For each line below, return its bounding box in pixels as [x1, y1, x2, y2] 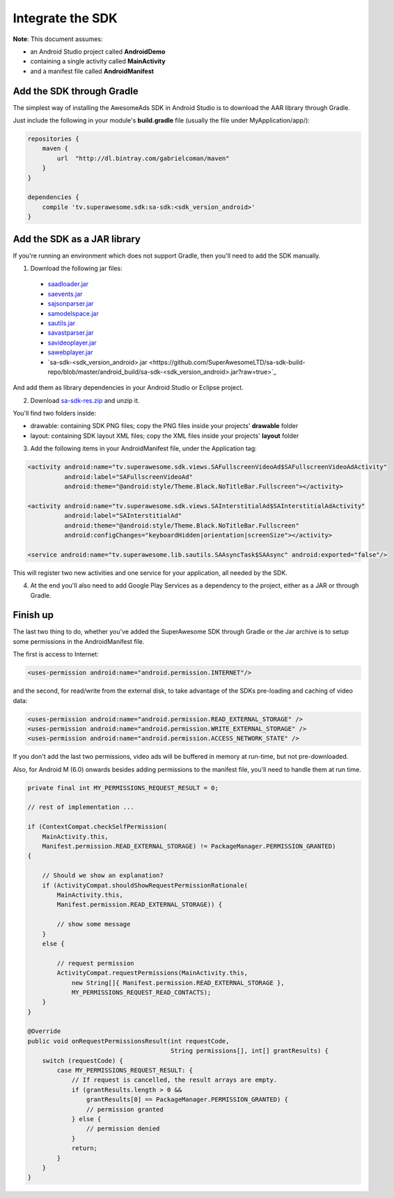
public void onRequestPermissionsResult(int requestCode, [27, 1037, 230, 1045]
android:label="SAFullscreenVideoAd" [63, 473, 193, 480]
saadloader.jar [47, 280, 89, 288]
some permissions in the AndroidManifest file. [13, 637, 145, 645]
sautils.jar [47, 319, 76, 327]
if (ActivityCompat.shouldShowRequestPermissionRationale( [42, 881, 249, 889]
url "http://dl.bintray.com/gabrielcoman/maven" [56, 154, 230, 162]
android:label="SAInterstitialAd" [63, 512, 182, 520]
